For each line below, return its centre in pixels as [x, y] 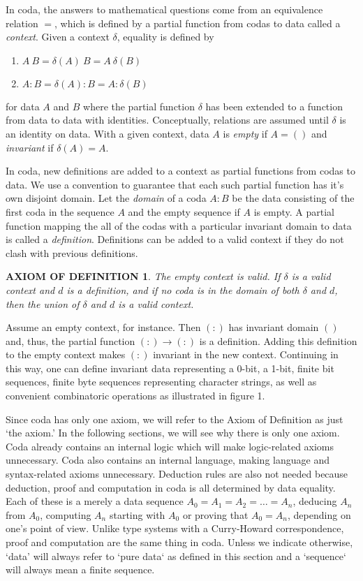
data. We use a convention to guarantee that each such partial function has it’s [175, 184]
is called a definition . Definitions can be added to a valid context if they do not [175, 239]
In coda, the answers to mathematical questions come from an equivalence [164, 9]
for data [23, 106]
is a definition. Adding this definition [278, 340]
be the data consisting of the [293, 198]
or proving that [215, 514]
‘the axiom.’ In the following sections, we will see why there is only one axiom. [173, 433]
